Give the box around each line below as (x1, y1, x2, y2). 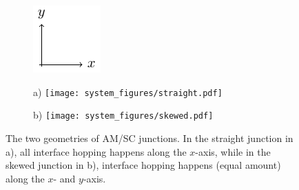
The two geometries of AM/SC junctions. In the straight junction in (6, 130, 293, 145)
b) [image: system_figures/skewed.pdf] (33, 108, 214, 122)
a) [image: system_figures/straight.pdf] (33, 84, 223, 99)
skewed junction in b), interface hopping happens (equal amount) (6, 158, 281, 172)
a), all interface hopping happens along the (6, 144, 187, 158)
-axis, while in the (195, 144, 271, 158)
